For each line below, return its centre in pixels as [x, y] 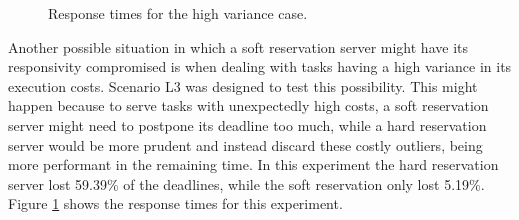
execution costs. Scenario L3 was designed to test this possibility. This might [243, 85]
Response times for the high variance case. [178, 13]
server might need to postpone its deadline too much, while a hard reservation [247, 124]
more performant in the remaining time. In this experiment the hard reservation [253, 164]
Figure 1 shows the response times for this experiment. [175, 203]
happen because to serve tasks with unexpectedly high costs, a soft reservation [248, 105]
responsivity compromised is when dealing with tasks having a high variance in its [260, 66]
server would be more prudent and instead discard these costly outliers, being [245, 144]
